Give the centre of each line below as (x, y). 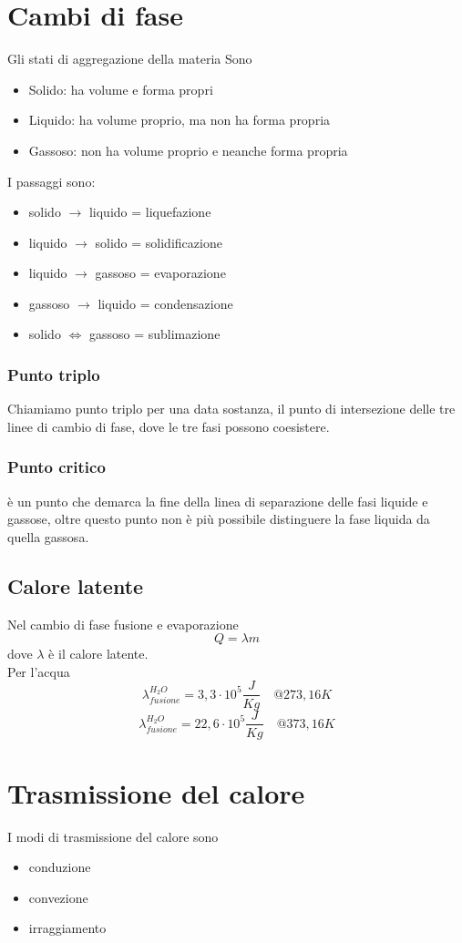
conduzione (60, 867)
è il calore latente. (98, 654)
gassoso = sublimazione (154, 334)
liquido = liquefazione (150, 212)
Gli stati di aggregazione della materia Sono (130, 59)
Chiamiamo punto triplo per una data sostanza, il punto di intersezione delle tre (231, 409)
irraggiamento (67, 928)
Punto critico (56, 467)
